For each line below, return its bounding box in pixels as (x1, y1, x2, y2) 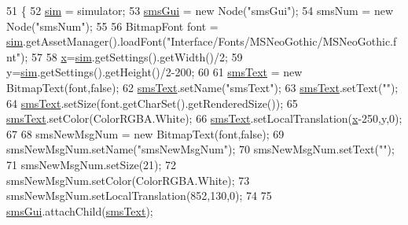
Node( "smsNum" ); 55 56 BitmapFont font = (6, 17, 219, 34)
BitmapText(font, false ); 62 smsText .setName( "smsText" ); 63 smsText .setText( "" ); (6, 79, 399, 95)
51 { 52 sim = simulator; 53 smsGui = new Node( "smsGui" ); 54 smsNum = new (6, 2, 393, 18)
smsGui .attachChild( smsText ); (6, 202, 153, 219)
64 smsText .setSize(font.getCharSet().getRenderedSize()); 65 (6, 94, 298, 111)
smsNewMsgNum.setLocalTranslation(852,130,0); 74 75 (6, 187, 272, 204)
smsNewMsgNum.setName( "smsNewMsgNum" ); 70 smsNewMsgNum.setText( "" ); (6, 141, 395, 157)
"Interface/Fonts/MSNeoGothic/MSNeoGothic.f (166, 33, 397, 50)
